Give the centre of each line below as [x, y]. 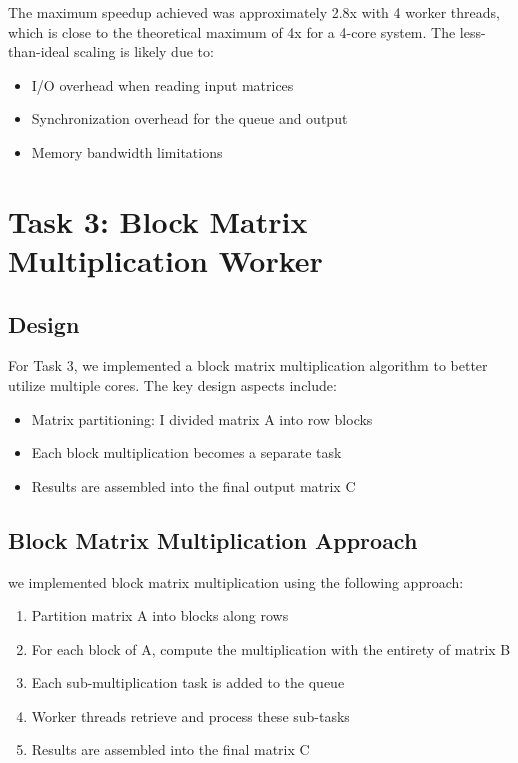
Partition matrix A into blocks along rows [160, 615]
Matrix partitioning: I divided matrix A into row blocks [202, 418]
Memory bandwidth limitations [127, 151]
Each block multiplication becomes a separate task [186, 452]
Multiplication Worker [165, 259]
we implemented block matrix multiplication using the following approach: [236, 581]
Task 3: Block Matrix [158, 220]
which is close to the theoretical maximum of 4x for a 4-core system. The [232, 31]
